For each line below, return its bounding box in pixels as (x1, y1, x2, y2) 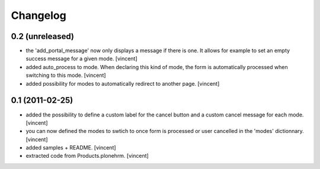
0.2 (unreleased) (11, 31, 74, 41)
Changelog (11, 9, 66, 22)
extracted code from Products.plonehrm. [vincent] (25, 152, 149, 160)
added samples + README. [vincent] (25, 144, 116, 151)
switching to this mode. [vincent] (25, 71, 106, 79)
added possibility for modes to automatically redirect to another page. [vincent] (25, 80, 220, 87)
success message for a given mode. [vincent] (25, 55, 137, 62)
